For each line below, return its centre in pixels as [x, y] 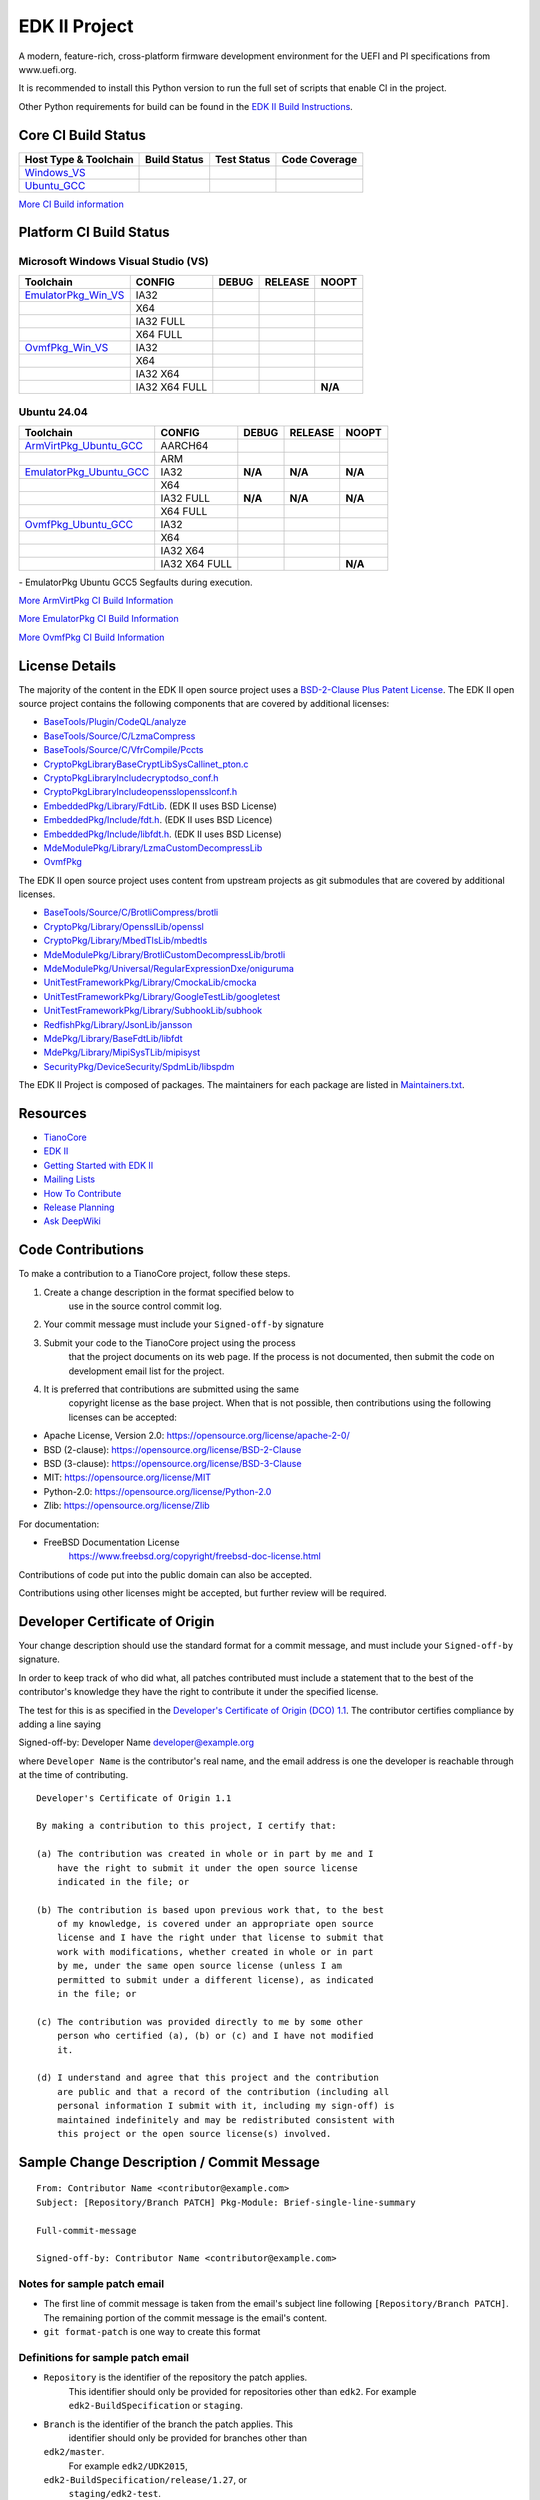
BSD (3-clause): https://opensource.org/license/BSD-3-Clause [172, 1463]
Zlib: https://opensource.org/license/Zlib [126, 1506]
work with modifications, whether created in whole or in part [215, 1951]
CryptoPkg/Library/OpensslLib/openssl [123, 926]
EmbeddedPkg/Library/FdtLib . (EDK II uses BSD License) [160, 806]
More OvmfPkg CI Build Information [91, 637]
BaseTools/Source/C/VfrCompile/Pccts [123, 750]
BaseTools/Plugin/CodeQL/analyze [115, 722]
